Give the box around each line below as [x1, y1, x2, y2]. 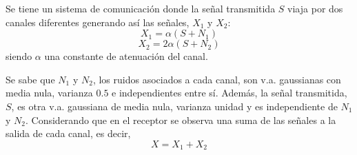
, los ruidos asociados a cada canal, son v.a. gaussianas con [92, 72, 341, 86]
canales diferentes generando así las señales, [6, 14, 190, 29]
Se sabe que [6, 72, 55, 86]
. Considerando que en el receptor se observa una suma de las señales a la [25, 112, 336, 127]
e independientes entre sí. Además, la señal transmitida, [112, 85, 347, 100]
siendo [6, 49, 32, 63]
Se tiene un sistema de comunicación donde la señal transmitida [6, 1, 276, 15]
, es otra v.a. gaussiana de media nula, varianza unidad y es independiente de [11, 99, 338, 113]
